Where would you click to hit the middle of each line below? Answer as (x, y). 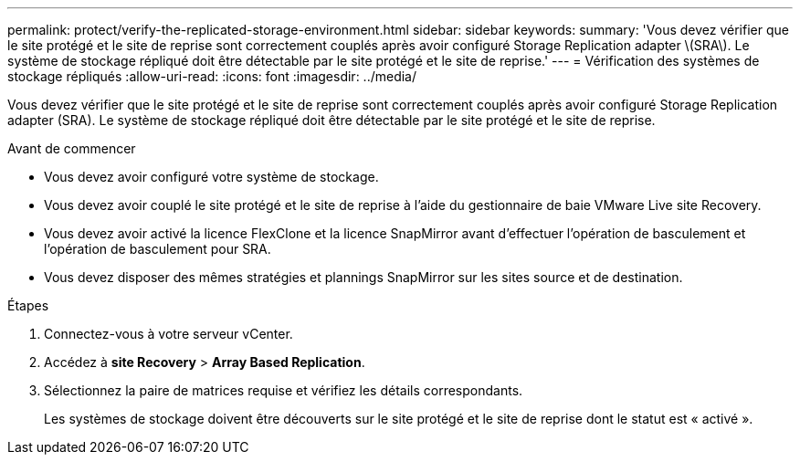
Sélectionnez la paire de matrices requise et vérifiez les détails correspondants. (284, 390)
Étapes (28, 305)
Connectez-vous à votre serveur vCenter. (168, 334)
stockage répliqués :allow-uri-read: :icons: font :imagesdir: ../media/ (212, 76)
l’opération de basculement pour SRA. (158, 249)
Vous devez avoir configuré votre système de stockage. (211, 177)
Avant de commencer (72, 148)
